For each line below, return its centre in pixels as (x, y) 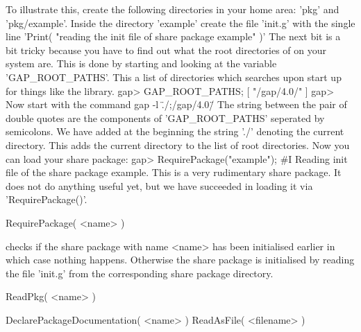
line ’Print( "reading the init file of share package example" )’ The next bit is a (173, 36)
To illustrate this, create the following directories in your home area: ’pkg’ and (173, 9)
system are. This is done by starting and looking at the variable (141, 63)
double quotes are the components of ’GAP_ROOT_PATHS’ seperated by (165, 117)
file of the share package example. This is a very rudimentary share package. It (174, 172)
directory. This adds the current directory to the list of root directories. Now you (178, 145)
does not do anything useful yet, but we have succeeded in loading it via (159, 185)
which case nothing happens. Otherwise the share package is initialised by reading (180, 260)
